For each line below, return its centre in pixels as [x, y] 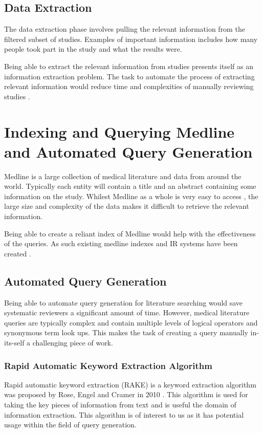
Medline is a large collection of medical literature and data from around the [123, 176]
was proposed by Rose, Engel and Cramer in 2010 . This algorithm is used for [126, 394]
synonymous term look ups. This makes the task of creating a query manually [126, 332]
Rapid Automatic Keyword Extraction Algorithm [108, 365]
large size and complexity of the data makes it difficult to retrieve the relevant [127, 206]
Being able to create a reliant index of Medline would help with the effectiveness [130, 233]
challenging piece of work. [73, 342]
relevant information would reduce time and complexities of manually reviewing [129, 86]
